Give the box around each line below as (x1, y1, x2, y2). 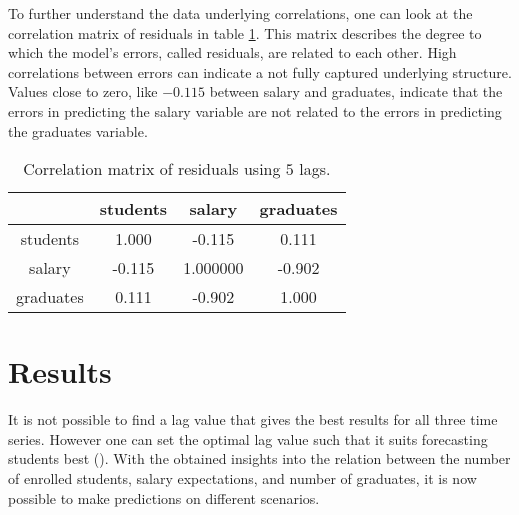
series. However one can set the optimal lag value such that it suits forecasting (8, 428, 488, 449)
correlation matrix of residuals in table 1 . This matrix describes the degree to (8, 22, 482, 43)
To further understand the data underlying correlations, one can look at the (8, 3, 473, 23)
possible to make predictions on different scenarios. (8, 487, 320, 508)
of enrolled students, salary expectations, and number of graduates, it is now (8, 468, 477, 489)
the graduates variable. (8, 120, 148, 141)
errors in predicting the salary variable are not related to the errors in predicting (8, 100, 502, 121)
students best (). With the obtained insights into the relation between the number (8, 448, 511, 469)
